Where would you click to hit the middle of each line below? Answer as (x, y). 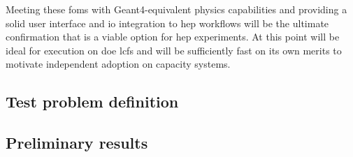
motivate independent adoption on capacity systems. (118, 64)
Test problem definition (92, 102)
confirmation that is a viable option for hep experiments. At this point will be (173, 37)
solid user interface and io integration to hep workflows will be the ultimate (167, 23)
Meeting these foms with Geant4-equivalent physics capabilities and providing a (176, 9)
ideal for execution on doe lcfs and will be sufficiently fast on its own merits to (174, 50)
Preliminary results (77, 143)
